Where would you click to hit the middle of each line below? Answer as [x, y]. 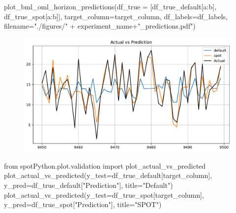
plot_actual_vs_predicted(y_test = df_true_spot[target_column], [104, 195]
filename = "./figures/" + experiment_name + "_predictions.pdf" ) [100, 26]
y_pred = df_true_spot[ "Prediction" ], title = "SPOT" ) [83, 204]
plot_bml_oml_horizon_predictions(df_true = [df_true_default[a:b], [110, 6]
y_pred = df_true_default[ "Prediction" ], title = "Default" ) [88, 185]
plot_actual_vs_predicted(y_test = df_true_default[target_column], [108, 175]
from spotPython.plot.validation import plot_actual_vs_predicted [105, 165]
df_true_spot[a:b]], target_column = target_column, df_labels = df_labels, [116, 16]
